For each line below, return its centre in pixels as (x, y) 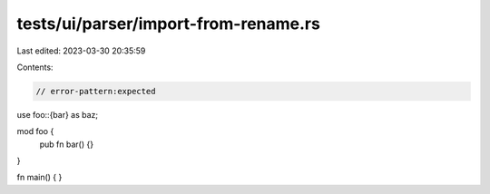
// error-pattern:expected (96, 91)
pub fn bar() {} (67, 144)
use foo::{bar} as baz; (58, 114)
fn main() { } (39, 178)
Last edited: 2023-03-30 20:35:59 (81, 51)
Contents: (35, 67)
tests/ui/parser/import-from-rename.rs (169, 24)
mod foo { (35, 131)
